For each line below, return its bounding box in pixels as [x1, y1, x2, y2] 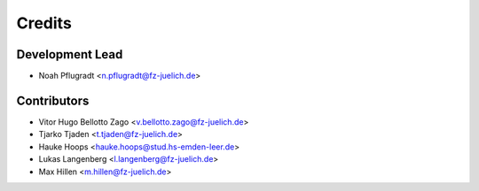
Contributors [16, 93, 90, 108]
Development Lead [16, 47, 123, 62]
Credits [16, 13, 73, 33]
